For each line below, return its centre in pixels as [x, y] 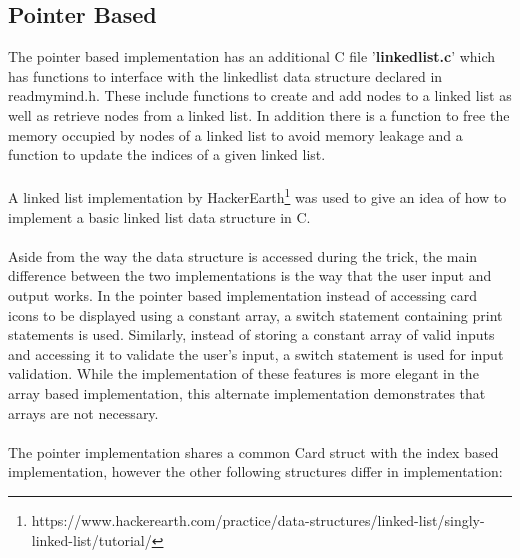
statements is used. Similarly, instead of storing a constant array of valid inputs [251, 334]
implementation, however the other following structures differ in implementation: [255, 471]
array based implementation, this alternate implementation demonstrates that [247, 392]
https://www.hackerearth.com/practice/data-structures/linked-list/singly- [258, 519]
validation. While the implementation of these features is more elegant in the [243, 373]
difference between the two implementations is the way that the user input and [250, 275]
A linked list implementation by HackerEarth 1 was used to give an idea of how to [257, 196]
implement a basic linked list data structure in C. [159, 216]
